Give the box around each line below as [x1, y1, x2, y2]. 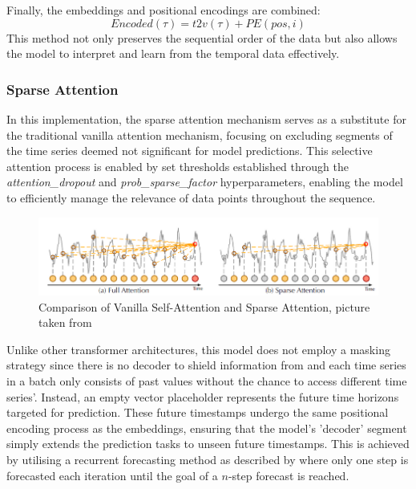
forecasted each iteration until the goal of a [6, 467, 218, 483]
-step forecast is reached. [228, 467, 349, 483]
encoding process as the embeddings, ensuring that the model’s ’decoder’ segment [6, 419, 407, 436]
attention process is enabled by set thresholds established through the [6, 157, 349, 174]
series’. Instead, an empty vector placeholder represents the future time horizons [6, 388, 399, 405]
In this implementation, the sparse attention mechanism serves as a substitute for [6, 111, 406, 127]
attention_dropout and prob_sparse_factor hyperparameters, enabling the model [6, 173, 403, 190]
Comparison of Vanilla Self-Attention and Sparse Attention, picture [38, 298, 370, 315]
